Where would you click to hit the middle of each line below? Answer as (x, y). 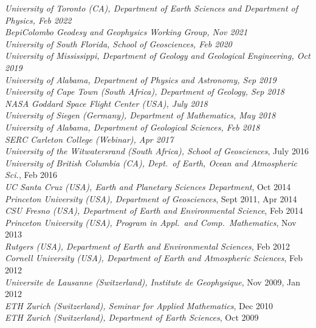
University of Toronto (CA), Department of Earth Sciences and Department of (152, 8)
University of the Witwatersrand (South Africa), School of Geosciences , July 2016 (157, 151)
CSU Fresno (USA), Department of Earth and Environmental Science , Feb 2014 (154, 210)
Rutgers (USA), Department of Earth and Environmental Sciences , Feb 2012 (148, 246)
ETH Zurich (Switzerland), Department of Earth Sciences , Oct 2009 (132, 317)
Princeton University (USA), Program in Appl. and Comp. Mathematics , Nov (151, 222)
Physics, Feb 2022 (38, 20)
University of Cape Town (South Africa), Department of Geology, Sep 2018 (145, 91)
